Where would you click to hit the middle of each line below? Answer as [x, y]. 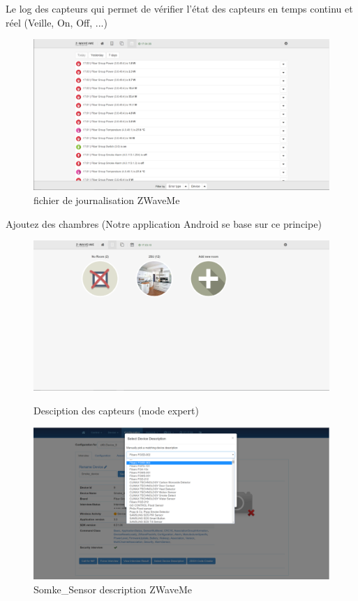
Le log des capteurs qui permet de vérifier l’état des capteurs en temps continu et [179, 8]
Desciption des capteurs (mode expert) [116, 410]
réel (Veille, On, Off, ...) [57, 22]
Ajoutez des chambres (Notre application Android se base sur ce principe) [164, 223]
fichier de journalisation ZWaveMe [107, 200]
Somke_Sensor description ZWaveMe [113, 589]
